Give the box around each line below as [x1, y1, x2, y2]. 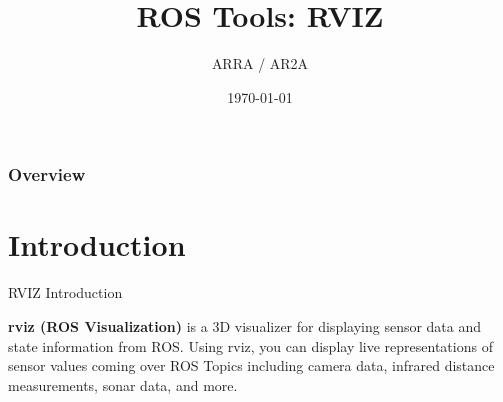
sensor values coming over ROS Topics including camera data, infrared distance [8, 355, 495, 376]
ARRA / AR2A [211, 53, 309, 74]
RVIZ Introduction [8, 282, 123, 303]
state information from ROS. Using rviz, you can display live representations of [8, 335, 493, 356]
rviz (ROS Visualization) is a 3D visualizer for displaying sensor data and [8, 315, 482, 336]
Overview [8, 162, 86, 187]
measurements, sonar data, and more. [8, 374, 238, 395]
